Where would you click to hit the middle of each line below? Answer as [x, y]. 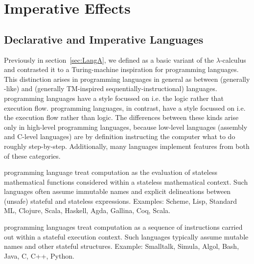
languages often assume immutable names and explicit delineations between [117, 191]
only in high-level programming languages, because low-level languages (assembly [126, 127]
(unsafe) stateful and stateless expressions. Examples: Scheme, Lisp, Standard [121, 201]
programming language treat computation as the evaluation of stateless [111, 172]
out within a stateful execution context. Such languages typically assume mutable [126, 236]
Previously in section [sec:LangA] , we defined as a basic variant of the [109, 60]
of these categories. [32, 156]
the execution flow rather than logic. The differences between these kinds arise [121, 117]
